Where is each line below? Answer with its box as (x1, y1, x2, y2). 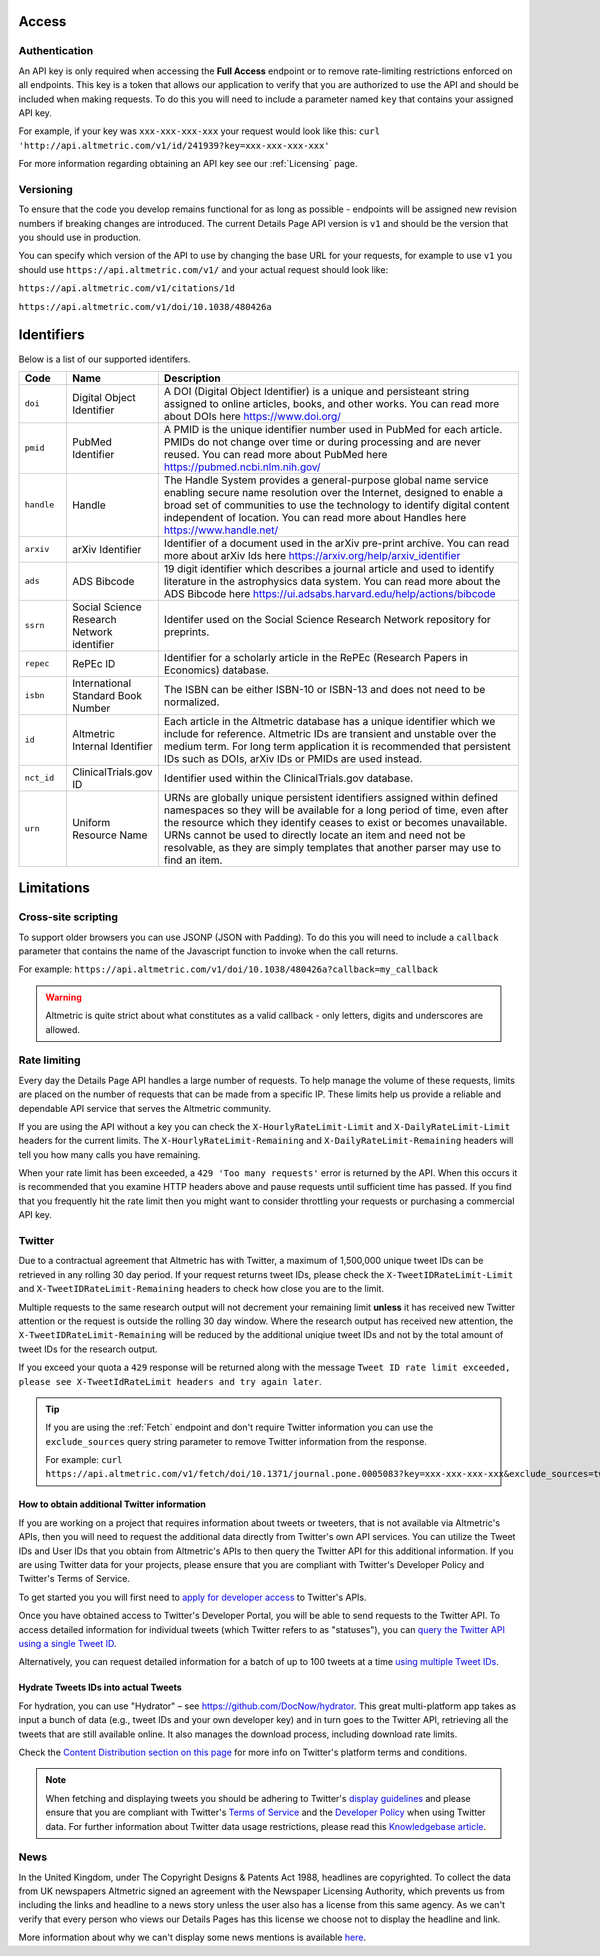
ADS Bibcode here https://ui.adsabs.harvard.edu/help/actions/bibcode (163, 586, 496, 600)
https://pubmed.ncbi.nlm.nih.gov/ (163, 460, 321, 474)
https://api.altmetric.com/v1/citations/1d (18, 283, 235, 294)
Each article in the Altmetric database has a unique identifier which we (163, 714, 496, 728)
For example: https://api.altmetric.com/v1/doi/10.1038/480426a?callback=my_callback (18, 963, 439, 975)
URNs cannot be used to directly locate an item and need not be (163, 828, 466, 842)
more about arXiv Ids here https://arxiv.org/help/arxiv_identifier (163, 548, 461, 562)
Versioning (18, 182, 74, 196)
